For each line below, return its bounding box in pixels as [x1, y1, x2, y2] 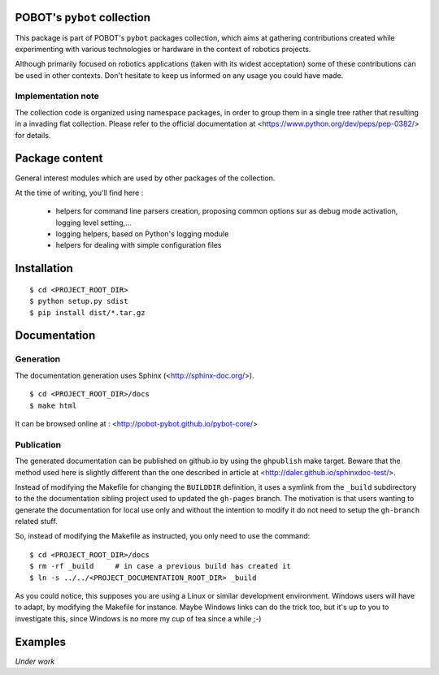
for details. [15, 130, 51, 140]
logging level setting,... [55, 218, 132, 227]
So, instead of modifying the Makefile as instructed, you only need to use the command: [15, 531, 311, 541]
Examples [15, 634, 67, 649]
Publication [15, 439, 61, 450]
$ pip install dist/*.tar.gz [29, 308, 146, 317]
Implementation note [15, 90, 99, 102]
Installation [15, 262, 73, 275]
